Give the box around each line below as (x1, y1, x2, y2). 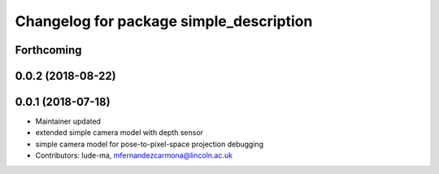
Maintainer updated (35, 116, 102, 126)
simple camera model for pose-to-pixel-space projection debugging (35, 139, 264, 149)
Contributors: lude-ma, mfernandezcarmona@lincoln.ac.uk (35, 150, 233, 160)
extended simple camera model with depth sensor (35, 128, 203, 137)
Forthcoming (15, 43, 82, 57)
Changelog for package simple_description (15, 12, 313, 30)
